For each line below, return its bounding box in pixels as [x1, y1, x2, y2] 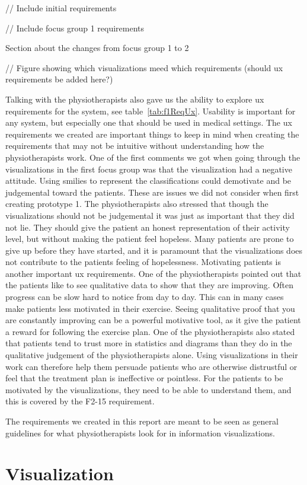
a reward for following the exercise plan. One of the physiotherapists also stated [5, 325, 295, 337]
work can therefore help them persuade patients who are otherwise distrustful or [5, 360, 298, 372]
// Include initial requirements [5, 2, 117, 14]
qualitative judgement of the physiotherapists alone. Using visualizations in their [5, 349, 298, 361]
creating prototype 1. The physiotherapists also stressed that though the [5, 197, 268, 210]
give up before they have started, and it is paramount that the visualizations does [5, 244, 303, 256]
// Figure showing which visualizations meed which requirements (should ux [5, 61, 283, 74]
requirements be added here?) [5, 73, 113, 85]
